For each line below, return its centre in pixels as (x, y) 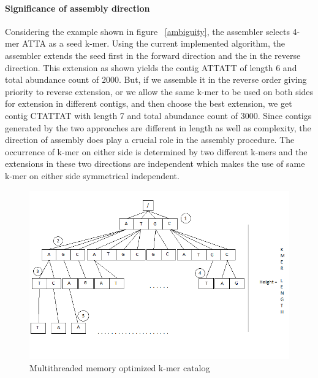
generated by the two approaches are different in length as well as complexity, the (158, 127)
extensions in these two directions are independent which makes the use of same (155, 164)
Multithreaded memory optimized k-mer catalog (120, 367)
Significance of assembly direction (78, 8)
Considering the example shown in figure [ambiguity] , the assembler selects (147, 31)
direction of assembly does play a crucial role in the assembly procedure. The (150, 140)
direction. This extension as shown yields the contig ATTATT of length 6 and (151, 67)
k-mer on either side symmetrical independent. (92, 175)
